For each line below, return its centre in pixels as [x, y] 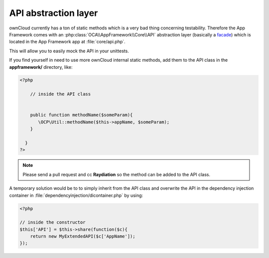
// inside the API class [61, 94]
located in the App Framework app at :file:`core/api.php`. [67, 42]
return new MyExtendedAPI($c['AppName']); [83, 236]
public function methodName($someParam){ [81, 115]
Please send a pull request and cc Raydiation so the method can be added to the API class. [117, 174]
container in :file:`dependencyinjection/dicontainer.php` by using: [76, 195]
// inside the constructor [53, 222]
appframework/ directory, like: [41, 67]
